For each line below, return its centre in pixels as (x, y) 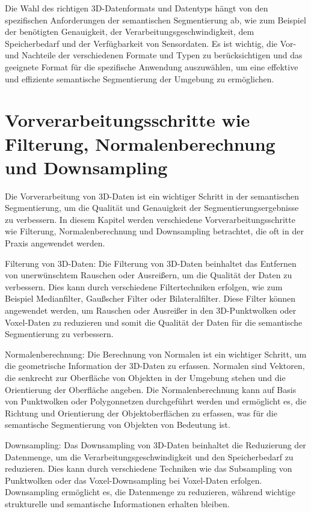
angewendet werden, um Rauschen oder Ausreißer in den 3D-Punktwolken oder (151, 310)
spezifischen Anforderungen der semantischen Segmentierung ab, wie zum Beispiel (155, 20)
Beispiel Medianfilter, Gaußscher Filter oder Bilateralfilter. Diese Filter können (150, 298)
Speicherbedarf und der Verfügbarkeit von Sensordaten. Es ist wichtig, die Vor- (151, 43)
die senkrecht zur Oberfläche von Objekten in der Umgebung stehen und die (145, 377)
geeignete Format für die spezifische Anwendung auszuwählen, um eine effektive (152, 66)
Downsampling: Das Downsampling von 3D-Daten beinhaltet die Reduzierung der (155, 444)
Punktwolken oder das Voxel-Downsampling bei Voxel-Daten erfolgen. (134, 480)
